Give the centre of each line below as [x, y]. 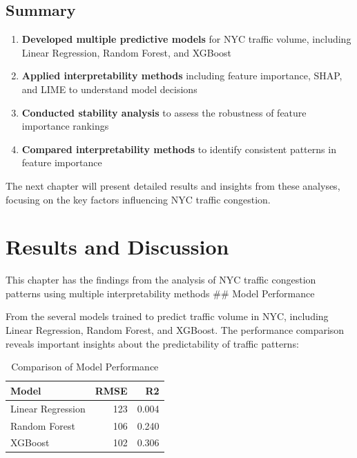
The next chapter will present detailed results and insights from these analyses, [173, 185]
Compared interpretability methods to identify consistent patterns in [179, 149]
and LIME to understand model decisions [109, 89]
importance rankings [65, 126]
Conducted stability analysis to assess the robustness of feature [164, 112]
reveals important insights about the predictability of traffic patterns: [152, 343]
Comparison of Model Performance [85, 367]
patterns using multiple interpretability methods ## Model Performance [160, 293]
